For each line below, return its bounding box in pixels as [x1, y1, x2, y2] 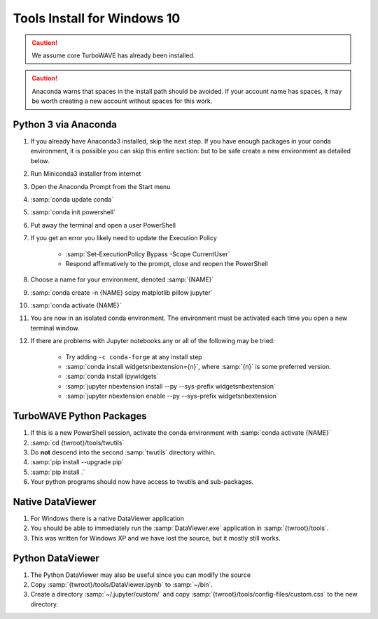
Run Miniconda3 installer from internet [30, 169, 141, 178]
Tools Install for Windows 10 [13, 11, 181, 26]
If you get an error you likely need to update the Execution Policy [30, 234, 217, 242]
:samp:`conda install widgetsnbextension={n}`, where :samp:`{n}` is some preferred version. [65, 363, 332, 371]
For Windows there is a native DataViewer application [30, 514, 185, 522]
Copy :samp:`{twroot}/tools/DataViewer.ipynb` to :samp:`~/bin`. [30, 580, 213, 589]
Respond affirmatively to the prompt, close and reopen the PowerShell [65, 259, 269, 267]
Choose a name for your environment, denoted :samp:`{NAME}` [30, 275, 214, 284]
